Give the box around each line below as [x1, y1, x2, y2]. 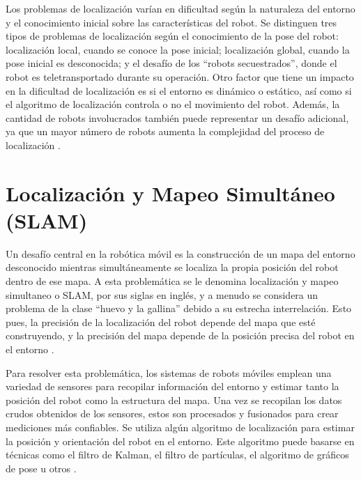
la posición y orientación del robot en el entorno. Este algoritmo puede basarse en [6, 433, 355, 448]
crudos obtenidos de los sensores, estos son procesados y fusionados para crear [6, 406, 339, 421]
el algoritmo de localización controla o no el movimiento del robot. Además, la [6, 97, 340, 111]
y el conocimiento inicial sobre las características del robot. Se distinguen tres [6, 15, 337, 29]
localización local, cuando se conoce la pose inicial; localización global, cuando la [6, 42, 350, 56]
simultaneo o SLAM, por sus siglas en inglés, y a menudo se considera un [6, 287, 318, 302]
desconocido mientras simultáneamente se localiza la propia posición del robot [6, 260, 339, 274]
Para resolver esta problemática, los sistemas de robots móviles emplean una [6, 365, 332, 380]
